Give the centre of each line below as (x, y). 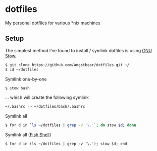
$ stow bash (17, 88)
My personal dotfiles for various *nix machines (53, 23)
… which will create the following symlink (47, 97)
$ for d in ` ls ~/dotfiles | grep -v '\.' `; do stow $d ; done (71, 125)
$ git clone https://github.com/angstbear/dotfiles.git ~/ (67, 65)
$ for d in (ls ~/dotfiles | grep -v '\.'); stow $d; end (66, 144)
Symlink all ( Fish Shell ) (28, 135)
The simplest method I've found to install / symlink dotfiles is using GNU (78, 50)
